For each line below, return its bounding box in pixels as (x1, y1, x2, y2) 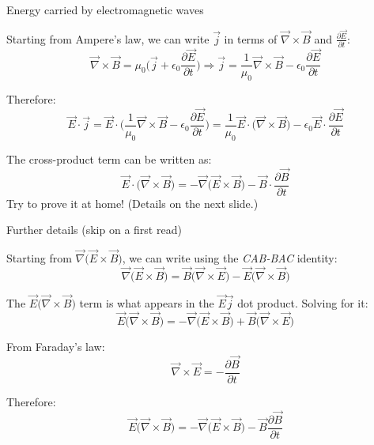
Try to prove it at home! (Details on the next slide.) (6, 194, 259, 211)
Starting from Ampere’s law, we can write (6, 30, 210, 47)
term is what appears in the (79, 295, 214, 311)
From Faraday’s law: (6, 338, 105, 354)
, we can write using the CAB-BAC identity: (122, 250, 338, 266)
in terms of (224, 30, 278, 47)
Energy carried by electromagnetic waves (6, 2, 204, 17)
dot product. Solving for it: (237, 295, 368, 311)
